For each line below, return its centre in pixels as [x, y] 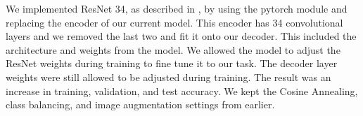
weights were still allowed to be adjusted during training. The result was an [168, 77]
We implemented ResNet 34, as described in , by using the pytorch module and [177, 8]
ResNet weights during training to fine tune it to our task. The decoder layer [172, 63]
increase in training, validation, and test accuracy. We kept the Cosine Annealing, [182, 90]
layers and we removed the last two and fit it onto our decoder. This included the [181, 36]
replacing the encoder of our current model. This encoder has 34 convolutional [174, 22]
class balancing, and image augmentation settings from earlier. [140, 104]
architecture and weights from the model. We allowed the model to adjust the [173, 49]
